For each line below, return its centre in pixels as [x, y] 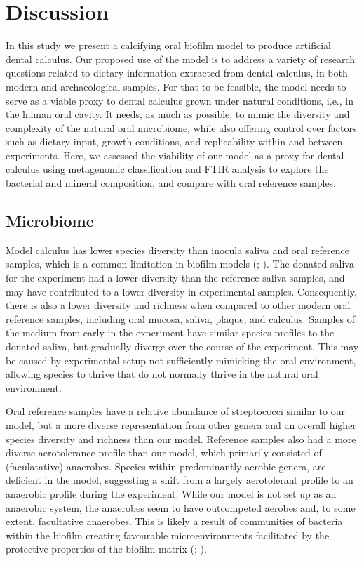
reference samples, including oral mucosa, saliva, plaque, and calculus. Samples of [180, 318]
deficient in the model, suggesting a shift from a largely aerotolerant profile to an [180, 480]
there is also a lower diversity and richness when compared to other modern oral [178, 305]
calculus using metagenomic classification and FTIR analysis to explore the [167, 169]
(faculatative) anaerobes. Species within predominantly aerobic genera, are [166, 466]
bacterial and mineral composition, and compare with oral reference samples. [171, 183]
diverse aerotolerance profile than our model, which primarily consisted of [164, 453]
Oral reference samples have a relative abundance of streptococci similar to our [175, 411]
